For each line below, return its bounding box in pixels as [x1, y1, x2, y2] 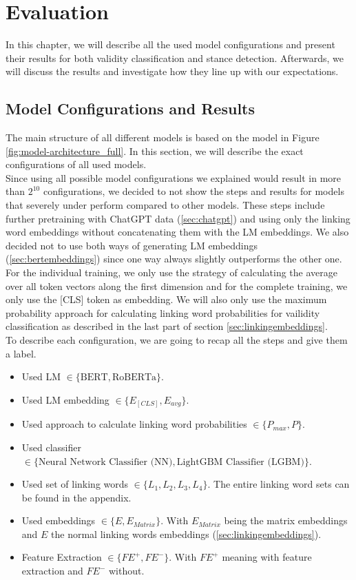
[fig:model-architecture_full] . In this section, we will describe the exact [6, 143, 304, 158]
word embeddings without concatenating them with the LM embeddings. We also [6, 225, 349, 239]
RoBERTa [112, 373, 157, 383]
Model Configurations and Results [6, 98, 255, 119]
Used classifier [21, 439, 81, 454]
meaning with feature [222, 550, 312, 564]
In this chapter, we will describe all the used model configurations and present [6, 37, 335, 52]
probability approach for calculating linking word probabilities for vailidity [6, 305, 320, 320]
